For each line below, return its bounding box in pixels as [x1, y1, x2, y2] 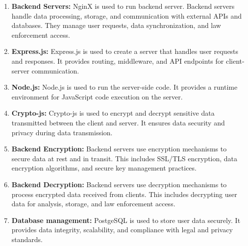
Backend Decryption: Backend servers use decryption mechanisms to [11, 179, 227, 189]
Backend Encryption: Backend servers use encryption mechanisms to [11, 144, 227, 154]
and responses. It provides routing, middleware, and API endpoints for [11, 55, 224, 66]
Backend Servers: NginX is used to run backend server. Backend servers [11, 1, 235, 11]
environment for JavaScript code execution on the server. [11, 91, 183, 101]
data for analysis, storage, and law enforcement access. [11, 198, 175, 209]
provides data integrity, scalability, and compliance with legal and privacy [11, 224, 233, 235]
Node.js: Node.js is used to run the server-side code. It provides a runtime [11, 82, 238, 92]
